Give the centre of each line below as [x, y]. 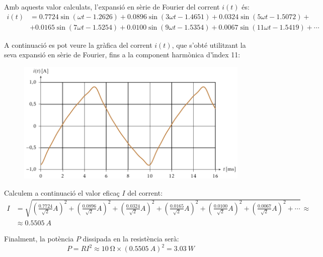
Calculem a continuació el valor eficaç [62, 192]
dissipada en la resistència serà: [131, 238]
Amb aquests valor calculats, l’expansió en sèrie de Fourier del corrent [112, 7]
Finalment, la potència [39, 238]
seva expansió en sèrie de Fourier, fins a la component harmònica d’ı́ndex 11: [122, 55]
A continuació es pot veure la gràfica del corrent [78, 45]
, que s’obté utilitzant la [209, 45]
